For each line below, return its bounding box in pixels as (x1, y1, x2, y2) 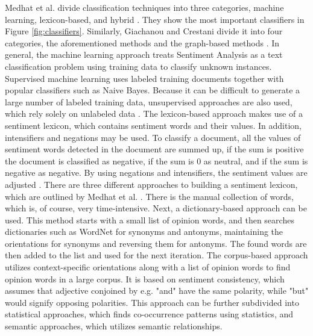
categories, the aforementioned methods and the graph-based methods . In (5, 36, 280, 49)
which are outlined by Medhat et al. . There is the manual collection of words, (5, 190, 294, 202)
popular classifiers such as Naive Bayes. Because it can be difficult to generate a (5, 84, 300, 96)
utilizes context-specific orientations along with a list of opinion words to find (5, 261, 291, 273)
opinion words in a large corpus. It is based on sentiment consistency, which (5, 272, 285, 285)
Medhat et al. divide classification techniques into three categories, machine (5, 1, 284, 13)
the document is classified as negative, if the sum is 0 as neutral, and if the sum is (5, 154, 308, 167)
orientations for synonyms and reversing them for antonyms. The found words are (5, 237, 307, 249)
